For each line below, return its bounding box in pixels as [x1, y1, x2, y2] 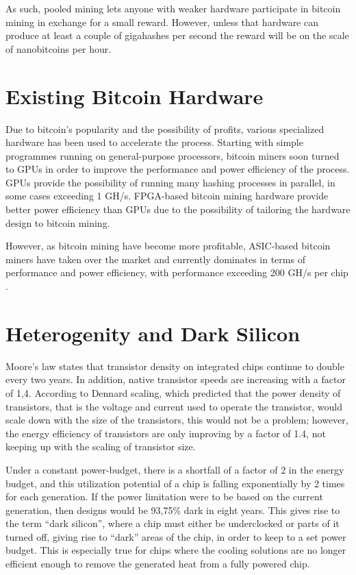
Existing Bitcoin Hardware [5, 82, 264, 110]
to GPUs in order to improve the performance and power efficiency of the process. [5, 162, 350, 176]
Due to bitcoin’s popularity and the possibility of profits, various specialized [5, 121, 325, 136]
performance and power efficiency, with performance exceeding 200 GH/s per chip [5, 265, 348, 280]
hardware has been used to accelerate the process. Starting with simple [5, 135, 303, 149]
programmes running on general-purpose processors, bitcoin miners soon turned [5, 148, 340, 162]
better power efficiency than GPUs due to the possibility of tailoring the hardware [5, 202, 351, 217]
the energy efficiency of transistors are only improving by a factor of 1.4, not [5, 426, 326, 440]
